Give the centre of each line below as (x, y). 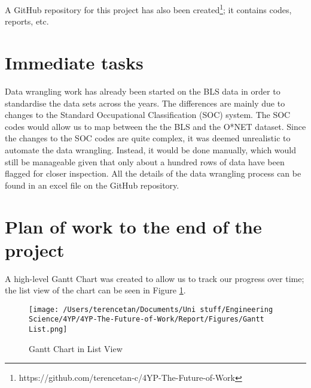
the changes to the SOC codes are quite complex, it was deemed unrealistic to (148, 138)
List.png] (48, 330)
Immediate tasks (74, 63)
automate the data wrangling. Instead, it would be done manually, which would (151, 149)
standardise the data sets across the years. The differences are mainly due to (145, 103)
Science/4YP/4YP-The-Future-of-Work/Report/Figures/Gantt (147, 319)
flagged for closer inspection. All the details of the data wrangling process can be (153, 173)
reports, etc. (27, 21)
